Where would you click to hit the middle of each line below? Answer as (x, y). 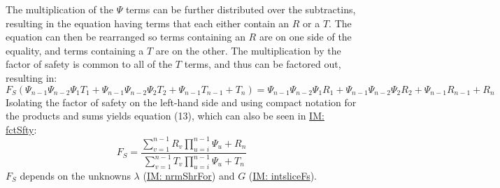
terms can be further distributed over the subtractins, (241, 9)
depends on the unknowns (75, 175)
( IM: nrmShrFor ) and (189, 175)
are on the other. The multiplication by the (248, 50)
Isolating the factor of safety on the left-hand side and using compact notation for (181, 102)
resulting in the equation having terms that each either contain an (148, 23)
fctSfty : (21, 129)
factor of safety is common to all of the (89, 64)
